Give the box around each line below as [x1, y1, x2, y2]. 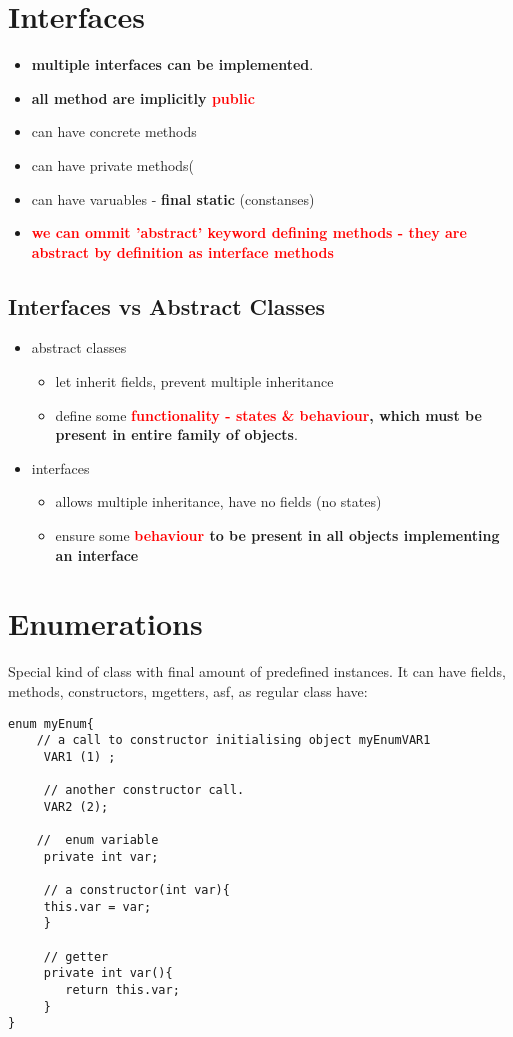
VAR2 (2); [43, 799, 109, 814]
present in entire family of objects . [55, 424, 298, 445]
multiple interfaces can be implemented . [31, 54, 314, 75]
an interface [55, 544, 139, 565]
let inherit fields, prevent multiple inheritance [55, 371, 334, 392]
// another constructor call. [43, 783, 245, 798]
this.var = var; [43, 899, 152, 914]
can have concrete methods [31, 121, 197, 142]
